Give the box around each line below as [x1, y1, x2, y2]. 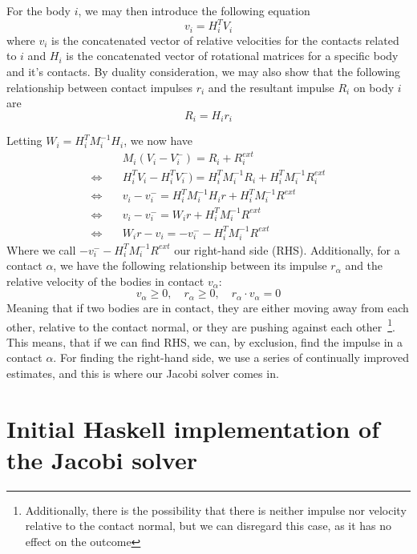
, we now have [123, 132, 193, 149]
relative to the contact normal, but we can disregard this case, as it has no [25, 517, 392, 534]
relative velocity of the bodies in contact [6, 272, 204, 289]
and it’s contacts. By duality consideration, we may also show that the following [6, 63, 400, 80]
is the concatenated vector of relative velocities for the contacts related [51, 31, 399, 48]
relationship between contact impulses [6, 78, 193, 95]
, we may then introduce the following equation [78, 2, 310, 18]
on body [353, 78, 395, 95]
